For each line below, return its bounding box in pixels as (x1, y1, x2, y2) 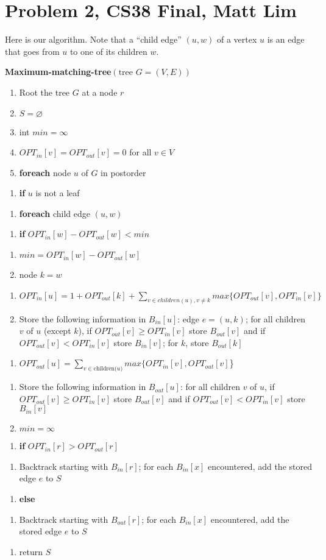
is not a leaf (35, 186, 80, 199)
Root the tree (19, 85, 70, 98)
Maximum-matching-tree (5, 65, 112, 78)
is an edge (267, 33, 305, 46)
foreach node (19, 166, 71, 179)
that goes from (5, 44, 60, 57)
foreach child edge (19, 207, 90, 219)
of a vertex (216, 33, 257, 46)
